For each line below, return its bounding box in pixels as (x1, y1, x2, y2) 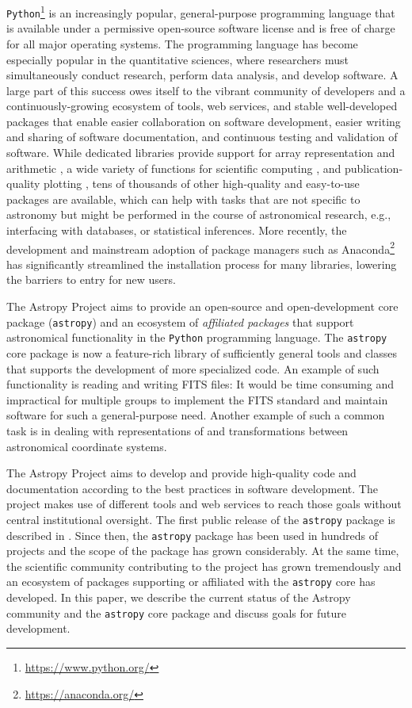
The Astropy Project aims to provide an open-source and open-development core (6, 298, 399, 315)
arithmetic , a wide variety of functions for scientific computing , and (6, 159, 341, 176)
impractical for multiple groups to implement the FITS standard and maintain (6, 391, 388, 408)
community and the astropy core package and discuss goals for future (6, 604, 346, 621)
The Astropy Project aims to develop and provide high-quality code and (6, 465, 357, 481)
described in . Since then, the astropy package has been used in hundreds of (6, 526, 378, 543)
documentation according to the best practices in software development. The (6, 480, 378, 496)
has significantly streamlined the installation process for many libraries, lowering (6, 255, 397, 272)
